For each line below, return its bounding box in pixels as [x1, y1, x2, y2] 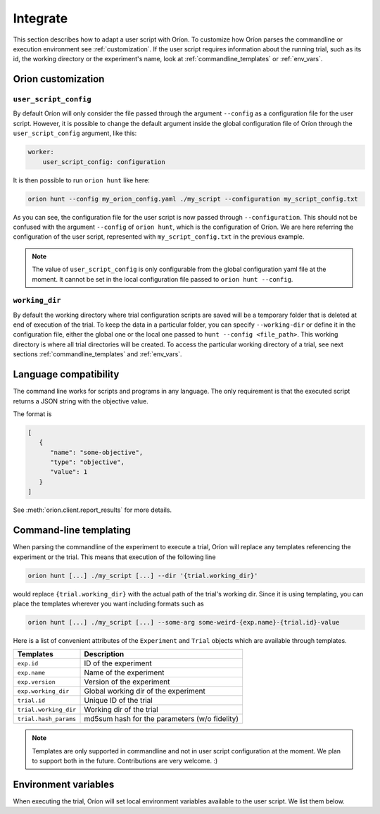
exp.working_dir [17, 687, 70, 695]
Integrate [13, 11, 68, 26]
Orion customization [13, 73, 105, 85]
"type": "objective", [50, 458, 125, 466]
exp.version [17, 678, 56, 686]
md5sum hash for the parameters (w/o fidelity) [84, 714, 239, 724]
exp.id [17, 659, 39, 667]
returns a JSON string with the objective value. [13, 396, 148, 405]
